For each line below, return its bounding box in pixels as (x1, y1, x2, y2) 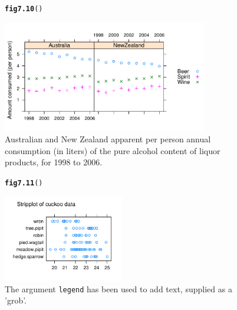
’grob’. (5, 294, 27, 306)
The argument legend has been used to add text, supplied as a (5, 282, 232, 295)
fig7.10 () (5, 5, 43, 13)
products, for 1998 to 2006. (5, 156, 103, 168)
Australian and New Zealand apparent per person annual (5, 133, 211, 145)
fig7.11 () (5, 178, 43, 187)
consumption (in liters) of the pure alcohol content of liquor (5, 144, 220, 156)
